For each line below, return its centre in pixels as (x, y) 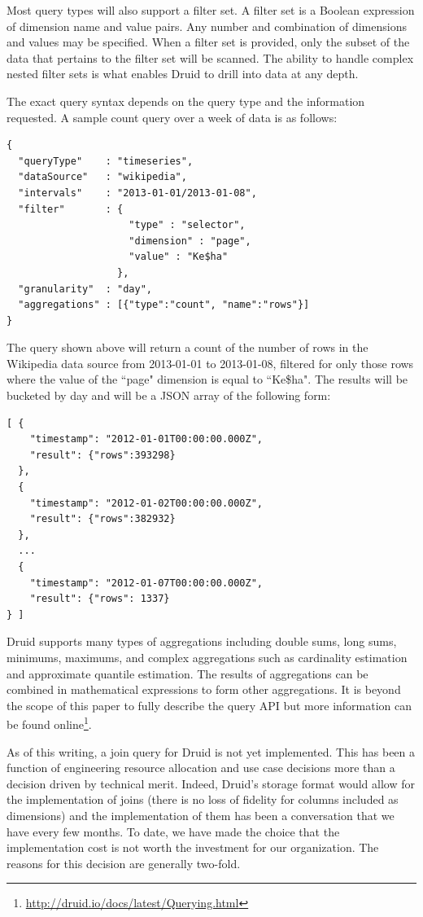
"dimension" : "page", (190, 241)
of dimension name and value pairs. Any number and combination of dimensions (207, 26)
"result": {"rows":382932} (102, 519)
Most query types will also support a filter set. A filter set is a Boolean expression (211, 10)
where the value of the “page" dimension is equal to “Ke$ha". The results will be (207, 379)
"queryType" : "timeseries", (106, 161)
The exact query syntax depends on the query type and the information (186, 101)
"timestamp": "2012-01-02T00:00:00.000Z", (146, 503)
